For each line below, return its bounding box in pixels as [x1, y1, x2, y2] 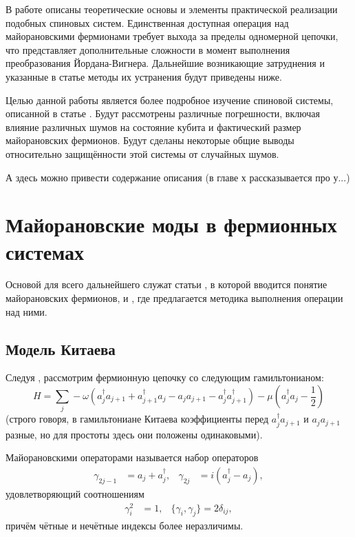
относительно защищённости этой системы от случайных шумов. [6, 146, 279, 161]
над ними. [6, 304, 47, 318]
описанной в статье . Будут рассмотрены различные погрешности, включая [6, 106, 320, 121]
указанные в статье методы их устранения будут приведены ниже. [6, 69, 282, 83]
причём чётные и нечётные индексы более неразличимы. [6, 518, 244, 533]
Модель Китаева [6, 338, 116, 359]
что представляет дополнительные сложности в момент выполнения [6, 42, 290, 57]
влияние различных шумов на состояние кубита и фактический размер [6, 119, 301, 134]
